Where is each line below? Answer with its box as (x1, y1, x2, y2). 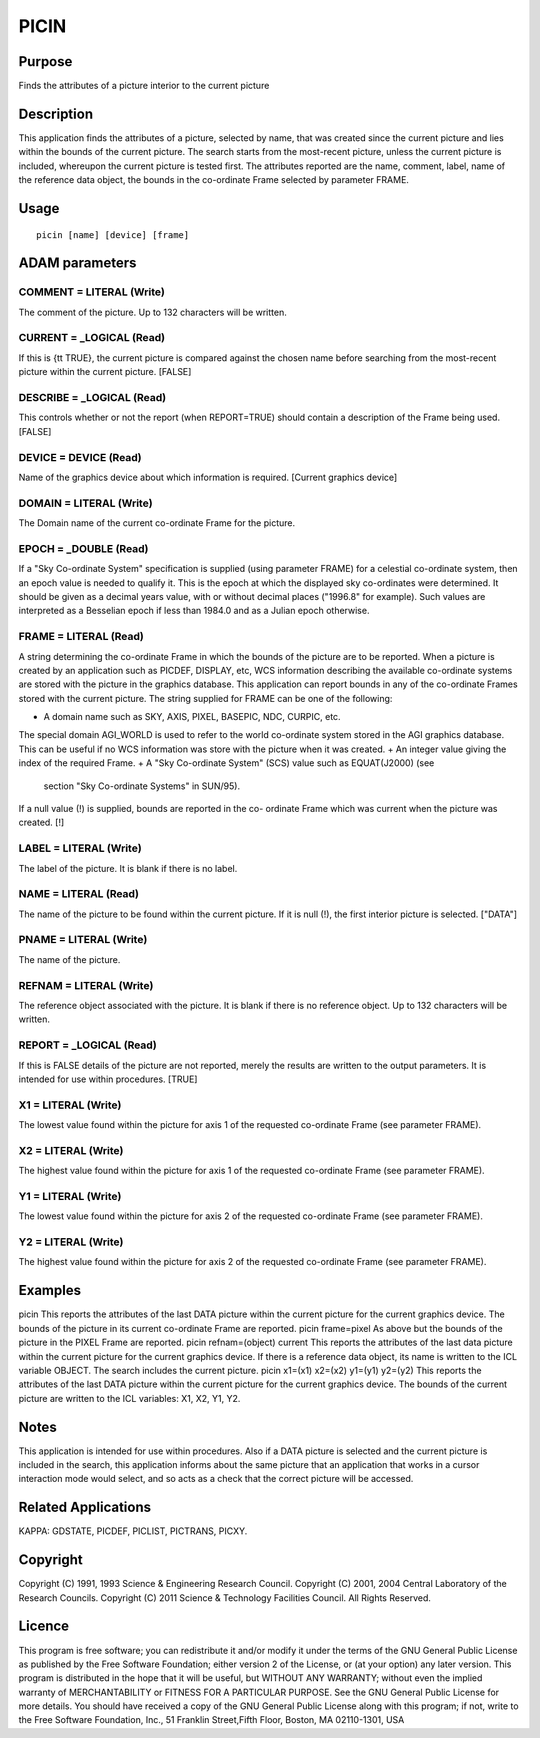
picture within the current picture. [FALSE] (18, 366, 192, 378)
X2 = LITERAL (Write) (18, 1143, 124, 1157)
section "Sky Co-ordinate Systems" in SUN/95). (43, 780, 240, 792)
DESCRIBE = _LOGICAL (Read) (18, 391, 167, 404)
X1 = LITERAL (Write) (18, 1098, 122, 1112)
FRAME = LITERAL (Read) (18, 630, 144, 644)
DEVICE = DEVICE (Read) (18, 450, 142, 464)
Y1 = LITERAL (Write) (18, 1189, 122, 1203)
